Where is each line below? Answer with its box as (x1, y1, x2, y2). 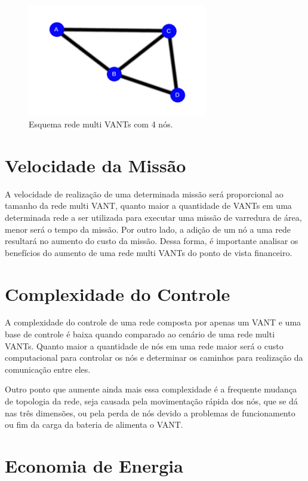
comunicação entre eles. (5, 363, 91, 375)
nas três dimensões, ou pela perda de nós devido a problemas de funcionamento (5, 406, 295, 419)
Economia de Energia (5, 453, 183, 478)
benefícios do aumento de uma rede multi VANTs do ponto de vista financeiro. (5, 246, 292, 258)
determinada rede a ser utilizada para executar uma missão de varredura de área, (5, 211, 302, 223)
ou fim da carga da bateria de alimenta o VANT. (5, 418, 183, 431)
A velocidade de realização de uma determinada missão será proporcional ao (5, 187, 284, 200)
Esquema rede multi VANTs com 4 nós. (29, 118, 173, 130)
